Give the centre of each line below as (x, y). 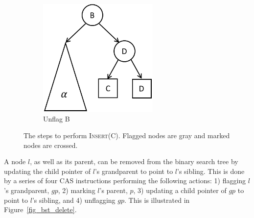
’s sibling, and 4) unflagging (74, 200)
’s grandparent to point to (134, 171)
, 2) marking (77, 190)
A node (15, 161)
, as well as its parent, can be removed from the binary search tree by (134, 161)
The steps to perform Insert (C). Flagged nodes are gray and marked (127, 135)
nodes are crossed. (51, 145)
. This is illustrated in (157, 200)
